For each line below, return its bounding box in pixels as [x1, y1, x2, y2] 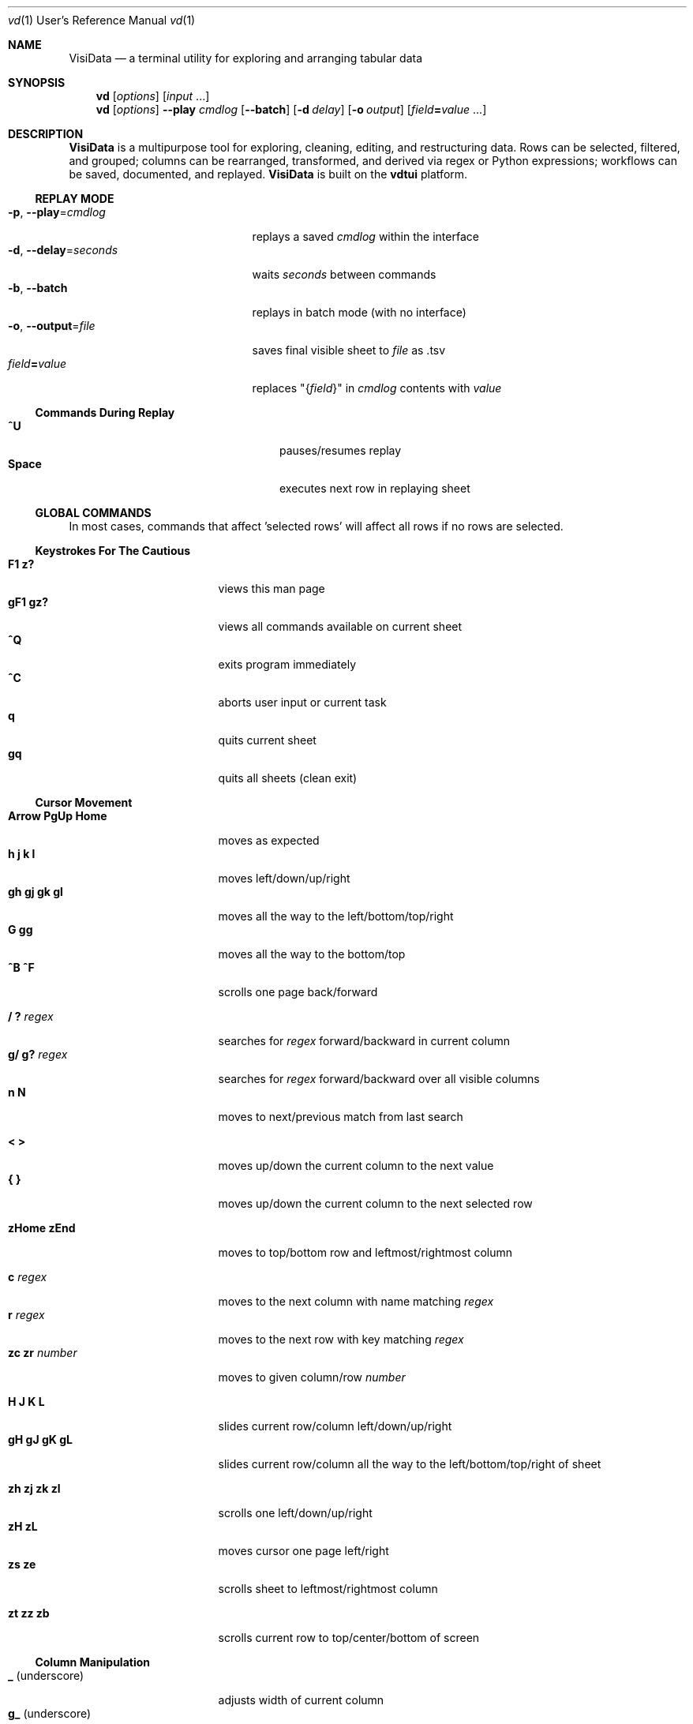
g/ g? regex [8, 1048, 68, 1061]
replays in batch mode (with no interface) [252, 305, 466, 319]
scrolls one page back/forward [218, 985, 378, 999]
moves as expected [218, 834, 320, 847]
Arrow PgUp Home [8, 809, 107, 823]
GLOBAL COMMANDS [35, 506, 152, 519]
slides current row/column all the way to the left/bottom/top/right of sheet [218, 1457, 601, 1471]
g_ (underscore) [8, 1707, 92, 1720]
